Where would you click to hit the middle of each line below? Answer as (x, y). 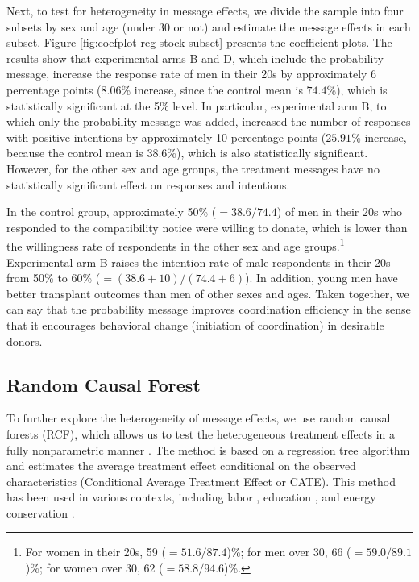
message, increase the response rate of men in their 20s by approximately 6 (192, 74)
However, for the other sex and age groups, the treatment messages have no (193, 168)
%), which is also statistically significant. (268, 153)
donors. (25, 341)
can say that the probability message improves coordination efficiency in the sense (209, 309)
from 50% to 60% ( (54, 278)
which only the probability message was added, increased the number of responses (209, 121)
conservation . (41, 512)
